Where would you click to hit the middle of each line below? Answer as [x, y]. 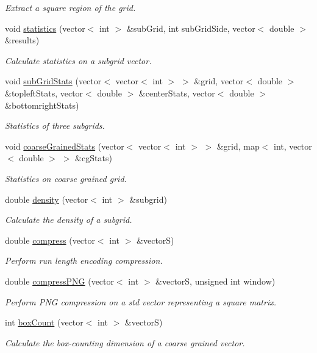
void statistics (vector [45, 28]
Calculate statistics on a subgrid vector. [78, 60]
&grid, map [238, 146]
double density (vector [47, 199]
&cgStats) [94, 158]
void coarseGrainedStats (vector [65, 146]
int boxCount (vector [44, 322]
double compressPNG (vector [60, 281]
